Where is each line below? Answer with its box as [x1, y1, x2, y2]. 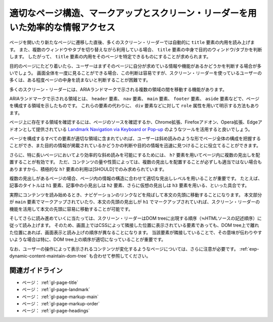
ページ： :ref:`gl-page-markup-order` [22, 300, 100, 306]
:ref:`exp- [239, 246, 259, 252]
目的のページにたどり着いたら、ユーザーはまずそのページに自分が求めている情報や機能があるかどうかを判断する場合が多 [9, 63, 262, 69]
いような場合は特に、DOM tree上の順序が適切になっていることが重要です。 [9, 236, 166, 243]
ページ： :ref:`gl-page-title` [22, 279, 78, 286]
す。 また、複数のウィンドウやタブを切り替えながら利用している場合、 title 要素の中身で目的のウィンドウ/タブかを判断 [9, 46, 262, 53]
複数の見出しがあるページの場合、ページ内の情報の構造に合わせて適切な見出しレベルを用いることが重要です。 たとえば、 [9, 175, 262, 181]
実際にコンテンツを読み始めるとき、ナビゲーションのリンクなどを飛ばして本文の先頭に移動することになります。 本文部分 [9, 191, 262, 197]
